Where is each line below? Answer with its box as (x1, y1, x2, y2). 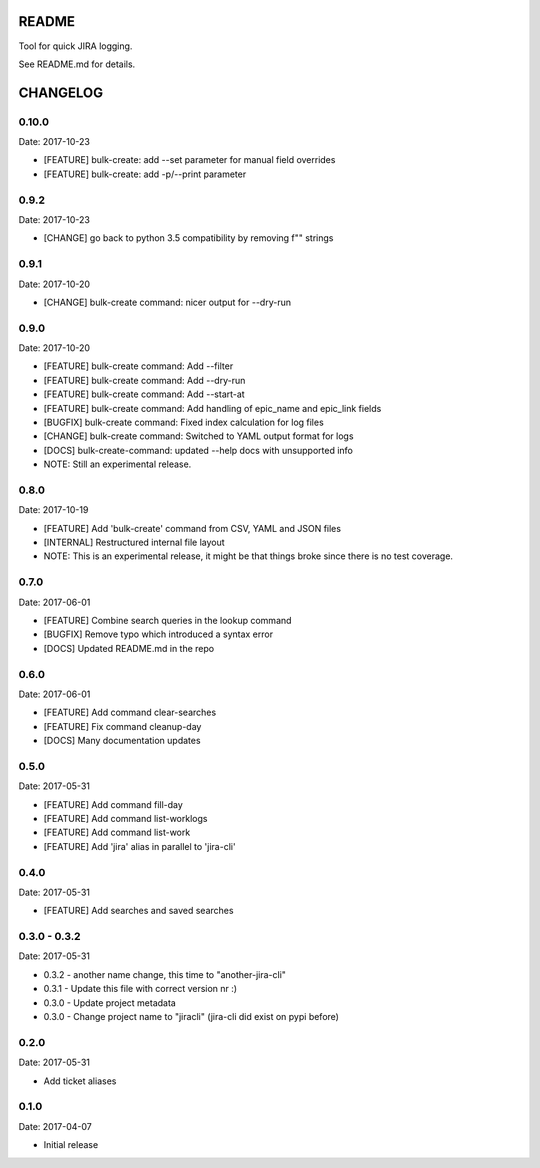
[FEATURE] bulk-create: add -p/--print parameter (43, 168, 247, 180)
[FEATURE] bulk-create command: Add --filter (43, 360, 234, 372)
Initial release (43, 1139, 99, 1151)
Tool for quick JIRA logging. (18, 40, 133, 52)
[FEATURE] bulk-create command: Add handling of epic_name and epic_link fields (43, 402, 382, 414)
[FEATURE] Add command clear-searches (43, 706, 217, 719)
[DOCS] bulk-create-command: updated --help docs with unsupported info (43, 444, 354, 456)
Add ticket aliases (43, 1075, 117, 1087)
